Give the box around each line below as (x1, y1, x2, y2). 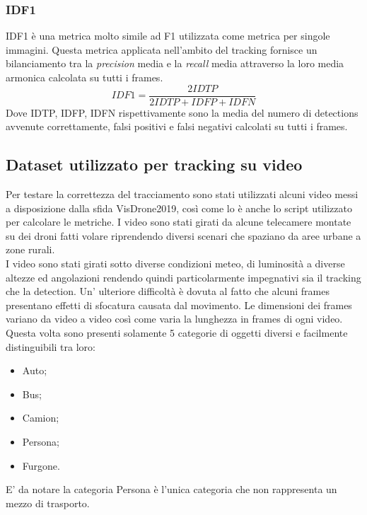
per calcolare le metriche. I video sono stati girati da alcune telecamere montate (6, 214, 351, 229)
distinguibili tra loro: (6, 339, 95, 354)
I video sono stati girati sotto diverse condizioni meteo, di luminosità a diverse (6, 256, 345, 271)
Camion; (22, 410, 59, 425)
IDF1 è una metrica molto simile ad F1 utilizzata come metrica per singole (6, 28, 330, 43)
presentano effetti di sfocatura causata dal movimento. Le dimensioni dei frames (6, 297, 352, 312)
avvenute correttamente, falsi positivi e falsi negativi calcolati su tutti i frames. (6, 119, 348, 134)
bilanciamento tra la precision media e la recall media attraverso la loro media (6, 56, 344, 71)
